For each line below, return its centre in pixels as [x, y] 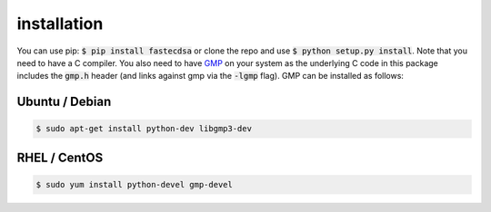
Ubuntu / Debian [64, 102]
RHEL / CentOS [60, 157]
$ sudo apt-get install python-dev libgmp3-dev [144, 129]
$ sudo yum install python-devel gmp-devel [135, 184]
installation [60, 24]
